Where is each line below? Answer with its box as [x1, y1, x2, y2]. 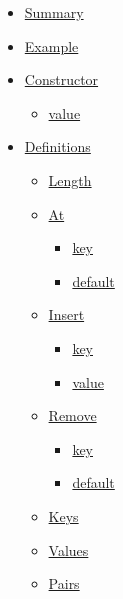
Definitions [24, 136, 91, 157]
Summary [24, 2, 84, 22]
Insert [48, 304, 85, 325]
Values [48, 539, 89, 560]
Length [48, 169, 92, 190]
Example [24, 35, 79, 56]
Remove [48, 405, 97, 426]
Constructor [24, 69, 99, 90]
